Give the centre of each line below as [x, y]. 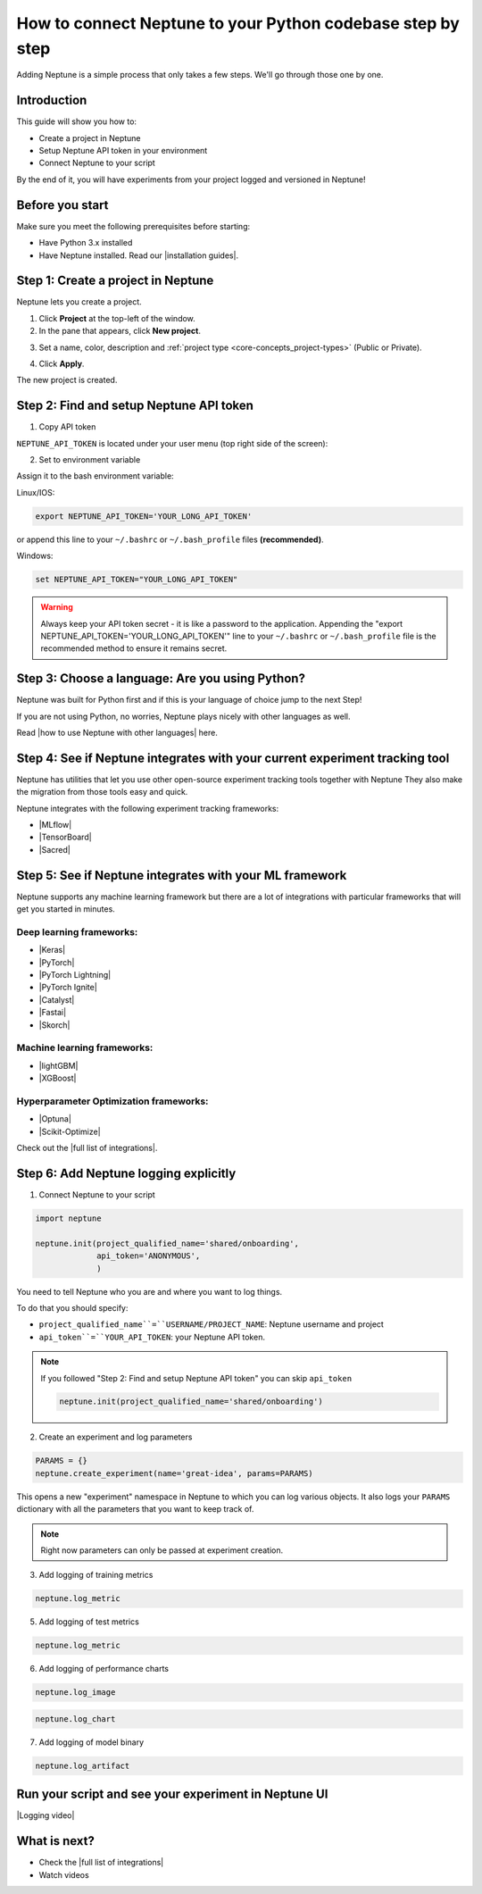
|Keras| [52, 950]
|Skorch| [54, 1025]
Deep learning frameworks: [77, 931]
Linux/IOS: [36, 492]
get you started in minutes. [66, 909]
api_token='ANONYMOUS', [149, 1256]
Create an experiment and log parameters [116, 1437]
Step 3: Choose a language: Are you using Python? [161, 679]
